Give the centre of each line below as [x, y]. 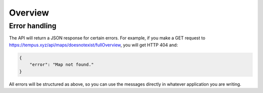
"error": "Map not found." [62, 65]
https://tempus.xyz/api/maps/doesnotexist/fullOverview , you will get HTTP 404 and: [94, 45]
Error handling [33, 26]
